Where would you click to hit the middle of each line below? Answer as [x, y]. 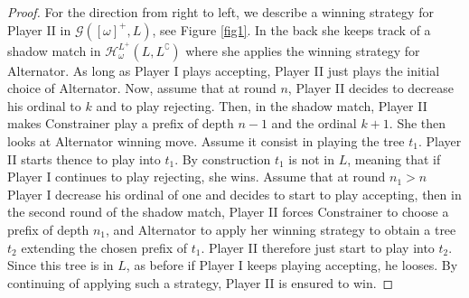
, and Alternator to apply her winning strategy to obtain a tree [281, 229]
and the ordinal [314, 123]
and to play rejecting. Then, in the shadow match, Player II [262, 105]
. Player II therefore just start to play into [318, 247]
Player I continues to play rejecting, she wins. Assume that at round [197, 177]
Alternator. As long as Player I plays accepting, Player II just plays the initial [224, 70]
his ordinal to [44, 105]
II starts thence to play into [84, 158]
